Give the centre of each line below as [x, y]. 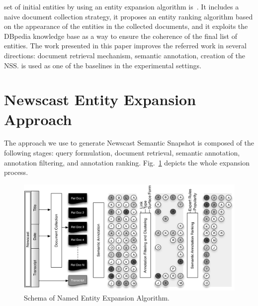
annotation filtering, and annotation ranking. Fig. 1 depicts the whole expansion [127, 162]
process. [16, 172]
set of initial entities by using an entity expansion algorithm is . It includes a [122, 6]
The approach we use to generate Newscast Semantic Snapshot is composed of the [129, 143]
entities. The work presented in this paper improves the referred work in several [125, 46]
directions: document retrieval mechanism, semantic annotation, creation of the [125, 55]
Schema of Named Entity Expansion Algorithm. [97, 297]
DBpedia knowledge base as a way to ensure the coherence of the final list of [121, 36]
